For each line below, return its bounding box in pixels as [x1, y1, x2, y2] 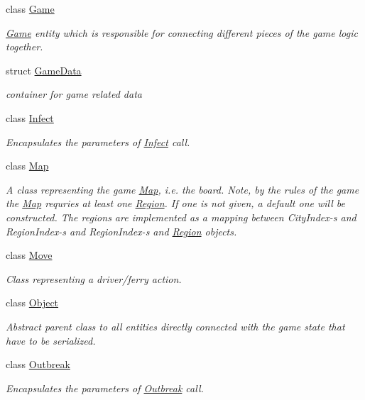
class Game [6, 1, 55, 16]
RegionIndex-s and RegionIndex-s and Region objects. [6, 223, 237, 238]
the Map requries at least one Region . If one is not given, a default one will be [6, 196, 346, 211]
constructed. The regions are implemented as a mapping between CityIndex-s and [6, 209, 356, 224]
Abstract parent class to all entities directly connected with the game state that [6, 318, 345, 333]
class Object [6, 295, 59, 310]
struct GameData [6, 62, 82, 77]
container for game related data [6, 87, 142, 101]
